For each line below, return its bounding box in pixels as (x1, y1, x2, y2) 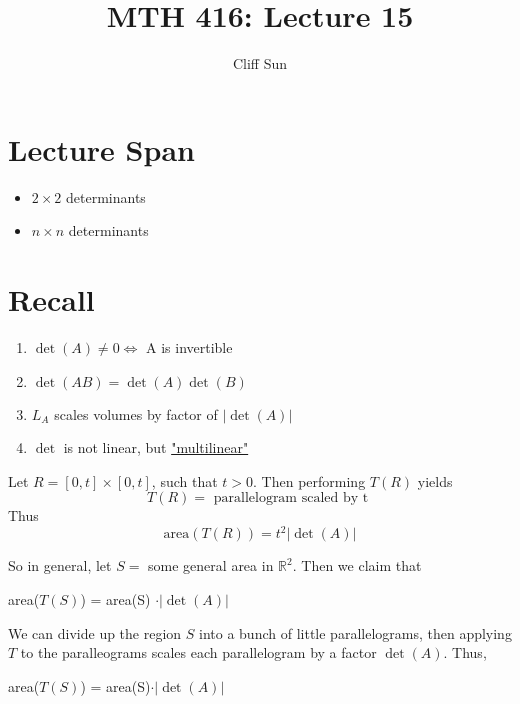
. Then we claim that (292, 555, 422, 576)
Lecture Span (8, 128, 195, 169)
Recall (8, 279, 95, 320)
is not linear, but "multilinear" (63, 437, 249, 458)
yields (417, 470, 453, 491)
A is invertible (146, 336, 233, 357)
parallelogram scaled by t (213, 491, 369, 506)
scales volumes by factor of (54, 403, 218, 424)
